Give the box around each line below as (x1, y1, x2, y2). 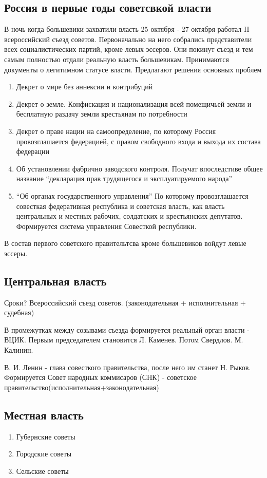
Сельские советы (16, 465, 69, 476)
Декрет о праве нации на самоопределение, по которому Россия (16, 125, 216, 136)
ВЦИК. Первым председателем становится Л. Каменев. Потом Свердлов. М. (4, 334, 243, 345)
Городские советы (16, 448, 72, 459)
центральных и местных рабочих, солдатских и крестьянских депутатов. (16, 211, 243, 221)
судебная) (4, 307, 34, 318)
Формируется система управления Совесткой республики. (16, 220, 197, 231)
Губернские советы (16, 431, 75, 442)
